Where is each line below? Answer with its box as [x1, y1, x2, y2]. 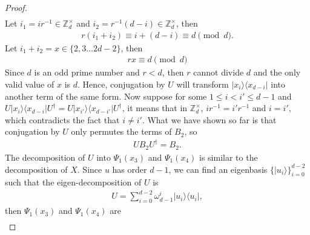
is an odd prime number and [34, 66, 140, 79]
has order [112, 163, 147, 175]
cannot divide [193, 66, 244, 79]
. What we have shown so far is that [142, 113, 277, 126]
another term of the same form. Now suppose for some [5, 89, 207, 102]
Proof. [5, 1, 27, 13]
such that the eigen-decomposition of [5, 176, 142, 188]
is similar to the [199, 150, 258, 163]
